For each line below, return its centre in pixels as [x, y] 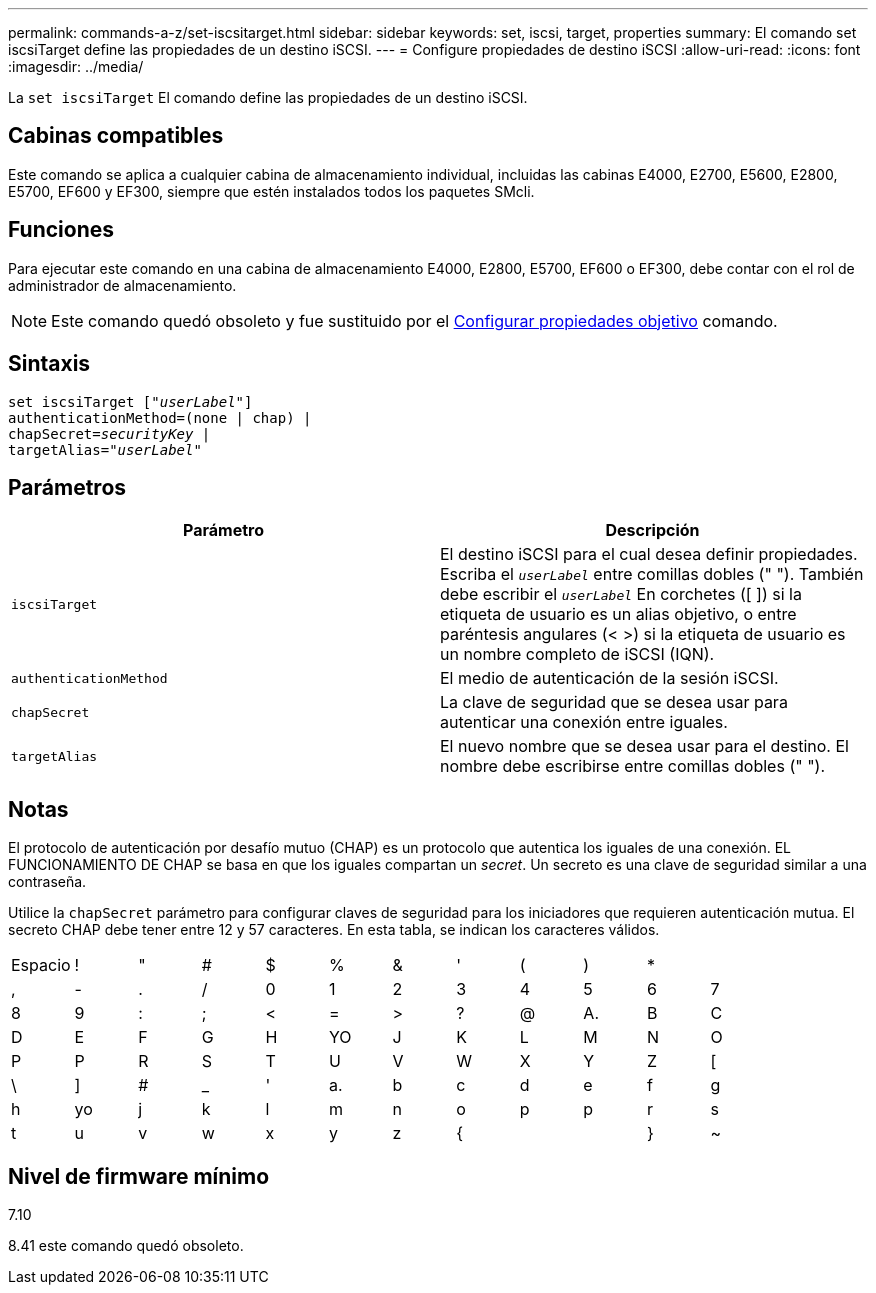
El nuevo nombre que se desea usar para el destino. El [644, 746]
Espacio [41, 965]
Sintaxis [49, 364]
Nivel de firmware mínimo [139, 1176]
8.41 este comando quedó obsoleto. [126, 1246]
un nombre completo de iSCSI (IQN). [577, 654]
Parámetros [67, 487]
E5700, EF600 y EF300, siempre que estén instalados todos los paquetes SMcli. [271, 191]
